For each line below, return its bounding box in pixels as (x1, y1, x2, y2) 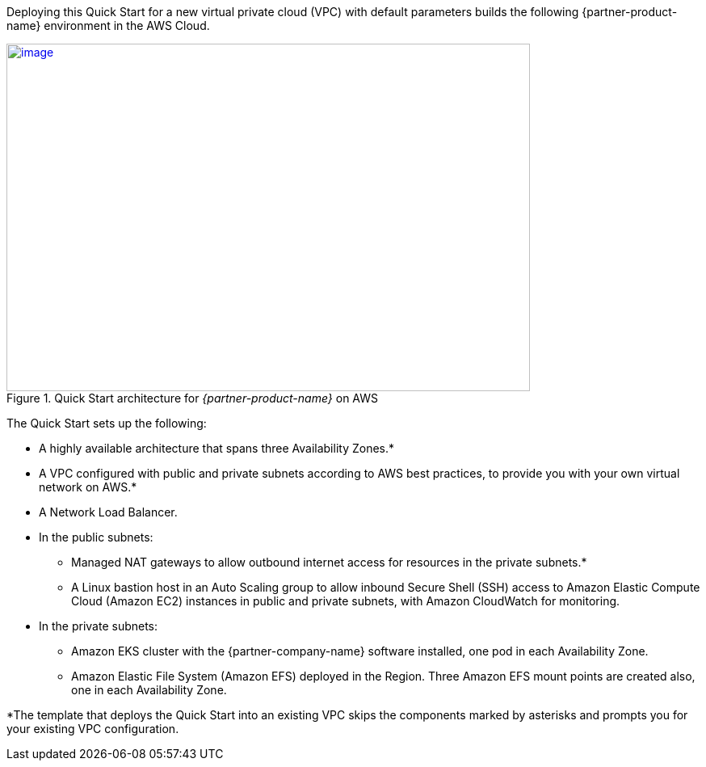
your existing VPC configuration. (6, 722, 179, 735)
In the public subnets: (39, 530, 153, 544)
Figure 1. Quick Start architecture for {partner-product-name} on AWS (6, 391, 378, 405)
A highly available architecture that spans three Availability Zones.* (39, 441, 395, 455)
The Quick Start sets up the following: (6, 416, 207, 430)
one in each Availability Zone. (71, 683, 227, 697)
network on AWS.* (39, 480, 137, 494)
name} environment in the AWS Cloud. (6, 19, 210, 32)
